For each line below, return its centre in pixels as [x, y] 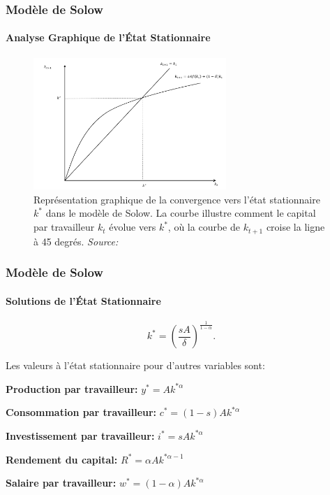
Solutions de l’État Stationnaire [83, 300]
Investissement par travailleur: [80, 435]
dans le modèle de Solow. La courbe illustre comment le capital [181, 213]
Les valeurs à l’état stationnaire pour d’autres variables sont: [135, 365]
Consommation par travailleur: [81, 412]
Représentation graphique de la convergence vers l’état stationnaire [177, 199]
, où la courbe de [204, 227]
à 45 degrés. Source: [76, 241]
